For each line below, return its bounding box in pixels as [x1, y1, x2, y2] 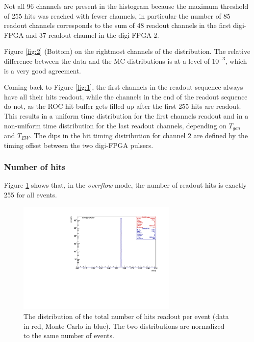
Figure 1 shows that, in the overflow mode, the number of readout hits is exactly [4, 180, 247, 190]
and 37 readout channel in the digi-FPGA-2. [25, 29, 159, 40]
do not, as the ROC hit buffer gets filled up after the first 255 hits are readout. [4, 101, 241, 111]
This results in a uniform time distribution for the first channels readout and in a [4, 110, 249, 121]
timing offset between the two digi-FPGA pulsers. [4, 140, 153, 150]
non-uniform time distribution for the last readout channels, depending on [4, 120, 227, 130]
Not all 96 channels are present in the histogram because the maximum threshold [4, 1, 249, 11]
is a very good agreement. [4, 65, 81, 75]
